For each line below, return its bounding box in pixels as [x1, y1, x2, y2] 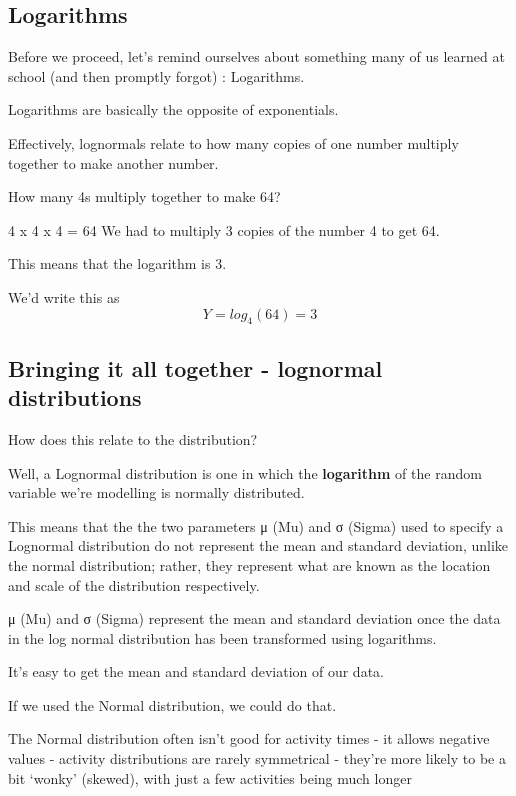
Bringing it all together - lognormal [8, 352, 383, 383]
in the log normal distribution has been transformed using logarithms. [8, 627, 437, 648]
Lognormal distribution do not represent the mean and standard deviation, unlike [8, 535, 509, 556]
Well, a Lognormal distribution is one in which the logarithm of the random [8, 462, 482, 483]
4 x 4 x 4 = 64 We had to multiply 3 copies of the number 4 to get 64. [8, 219, 440, 240]
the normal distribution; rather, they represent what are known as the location [8, 554, 491, 575]
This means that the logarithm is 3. [8, 253, 227, 274]
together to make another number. [8, 152, 219, 173]
